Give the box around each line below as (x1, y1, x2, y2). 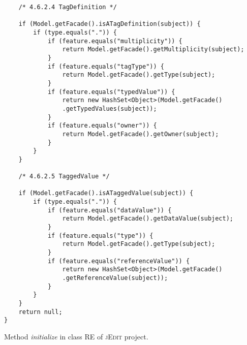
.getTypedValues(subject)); (62, 105, 157, 112)
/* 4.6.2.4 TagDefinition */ (18, 4, 117, 11)
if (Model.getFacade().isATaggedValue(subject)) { (18, 190, 194, 197)
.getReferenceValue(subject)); (62, 274, 168, 281)
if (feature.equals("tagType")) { (47, 62, 164, 70)
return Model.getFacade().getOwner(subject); (62, 130, 219, 138)
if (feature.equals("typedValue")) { (47, 88, 175, 96)
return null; (18, 308, 63, 316)
